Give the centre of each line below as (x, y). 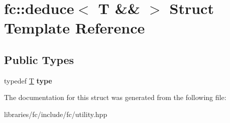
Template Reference (75, 28)
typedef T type (28, 80)
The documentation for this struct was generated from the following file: (115, 97)
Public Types (39, 59)
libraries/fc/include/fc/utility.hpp (56, 114)
